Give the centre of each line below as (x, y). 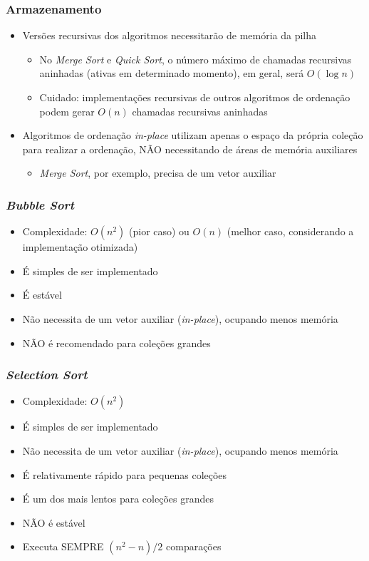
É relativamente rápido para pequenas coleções (125, 474)
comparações (194, 546)
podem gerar (67, 111)
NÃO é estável (54, 522)
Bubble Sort (40, 204)
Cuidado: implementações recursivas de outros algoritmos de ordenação (195, 97)
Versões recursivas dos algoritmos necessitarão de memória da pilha (170, 35)
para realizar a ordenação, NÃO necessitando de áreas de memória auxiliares (190, 149)
